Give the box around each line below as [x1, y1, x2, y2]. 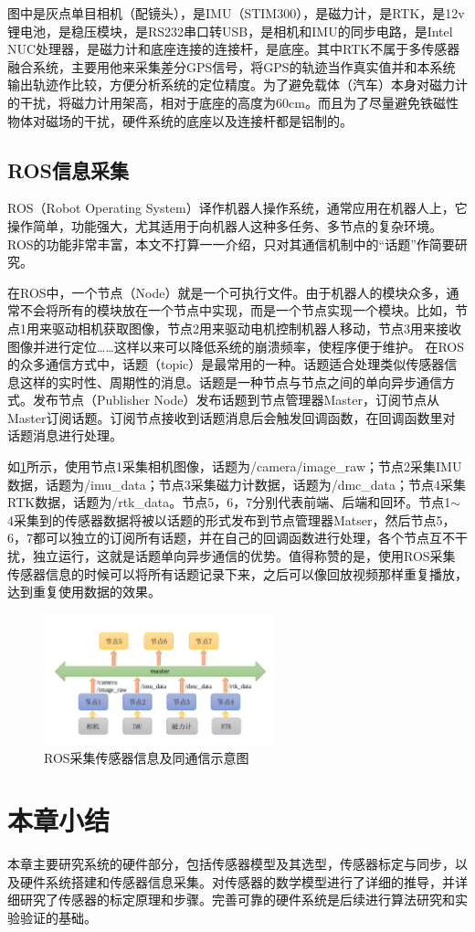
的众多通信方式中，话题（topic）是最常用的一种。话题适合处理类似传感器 [7, 355, 445, 374]
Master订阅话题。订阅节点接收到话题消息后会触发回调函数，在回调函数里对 [7, 408, 456, 427]
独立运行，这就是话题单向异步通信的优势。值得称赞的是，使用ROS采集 [32, 546, 456, 566]
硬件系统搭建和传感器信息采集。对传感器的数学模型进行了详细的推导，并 [19, 872, 455, 891]
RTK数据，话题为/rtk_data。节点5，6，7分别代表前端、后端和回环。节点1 [7, 492, 451, 512]
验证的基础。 [19, 908, 97, 927]
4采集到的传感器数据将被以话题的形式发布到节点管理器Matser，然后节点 [7, 510, 437, 529]
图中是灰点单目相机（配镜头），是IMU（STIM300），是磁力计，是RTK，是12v [7, 4, 465, 22]
